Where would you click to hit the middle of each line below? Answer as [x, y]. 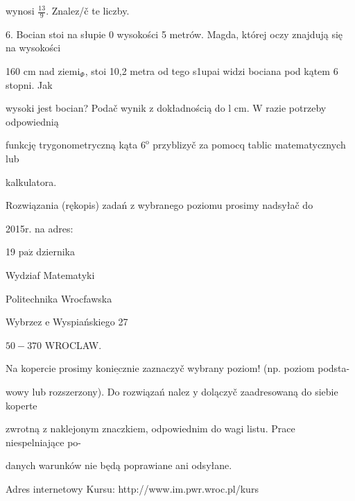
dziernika [56, 252]
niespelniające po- [43, 442]
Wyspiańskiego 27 [90, 322]
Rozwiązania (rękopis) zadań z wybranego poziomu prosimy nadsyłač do [159, 205]
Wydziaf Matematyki [50, 274]
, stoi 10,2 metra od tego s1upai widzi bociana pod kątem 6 [211, 71]
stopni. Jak [29, 84]
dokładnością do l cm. [203, 108]
